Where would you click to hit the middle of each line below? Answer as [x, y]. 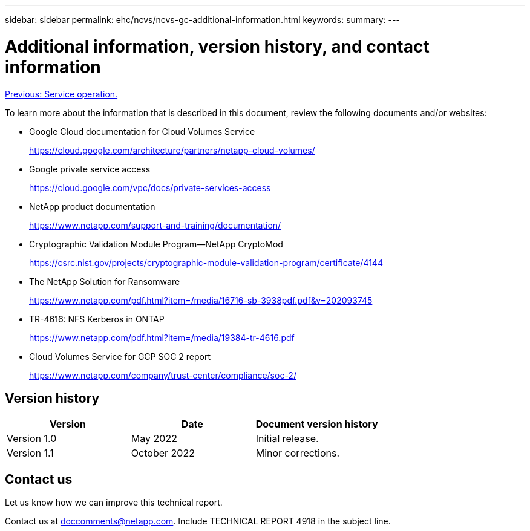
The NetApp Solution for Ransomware [105, 281]
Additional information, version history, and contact [217, 46]
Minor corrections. [298, 453]
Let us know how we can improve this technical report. [114, 503]
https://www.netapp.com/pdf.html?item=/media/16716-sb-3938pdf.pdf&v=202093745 [201, 300]
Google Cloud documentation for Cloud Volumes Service [142, 131]
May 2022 [154, 439]
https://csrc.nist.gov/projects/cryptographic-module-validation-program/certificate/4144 [206, 262]
